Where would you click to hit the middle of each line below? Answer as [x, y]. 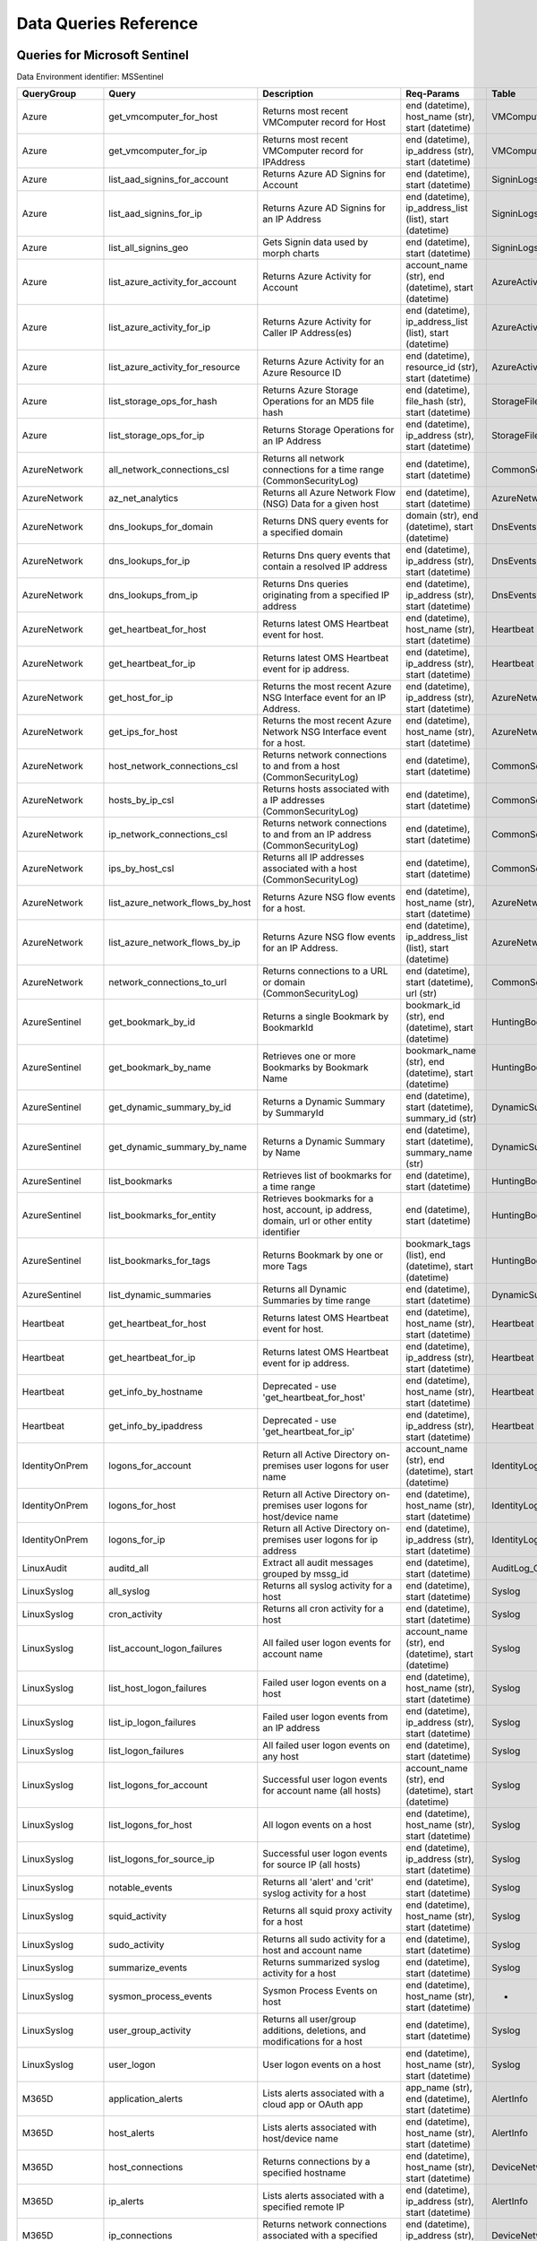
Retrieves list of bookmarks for [327, 1176]
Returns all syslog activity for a [328, 1586]
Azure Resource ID [302, 373]
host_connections [146, 2167]
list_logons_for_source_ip [162, 1859]
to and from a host [301, 766]
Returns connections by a [316, 2162]
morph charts [291, 254]
